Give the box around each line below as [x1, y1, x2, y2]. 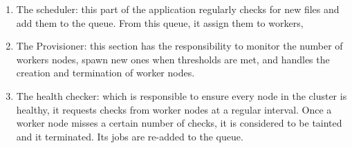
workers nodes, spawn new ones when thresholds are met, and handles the [16, 52, 330, 66]
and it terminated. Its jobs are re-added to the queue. [16, 129, 243, 143]
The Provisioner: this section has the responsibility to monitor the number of [16, 39, 343, 53]
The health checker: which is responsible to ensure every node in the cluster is [16, 88, 347, 103]
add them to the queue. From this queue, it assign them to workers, [16, 15, 304, 30]
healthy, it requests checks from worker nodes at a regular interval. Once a [16, 102, 332, 116]
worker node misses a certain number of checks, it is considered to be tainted [16, 116, 342, 130]
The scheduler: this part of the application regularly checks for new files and [16, 2, 340, 16]
